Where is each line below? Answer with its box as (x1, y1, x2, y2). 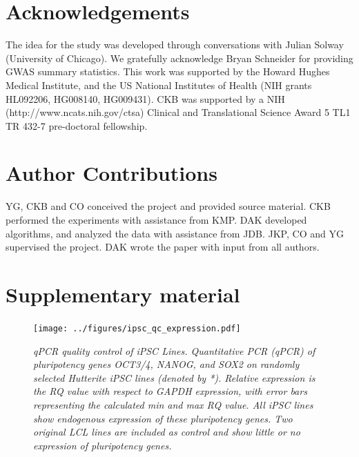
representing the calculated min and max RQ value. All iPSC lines (33, 397, 313, 411)
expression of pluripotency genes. (33, 438, 172, 452)
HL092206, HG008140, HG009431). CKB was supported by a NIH (6, 91, 285, 106)
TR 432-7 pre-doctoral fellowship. (6, 118, 148, 133)
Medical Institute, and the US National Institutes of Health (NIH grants (6, 77, 312, 92)
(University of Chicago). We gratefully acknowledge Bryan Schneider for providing (6, 50, 353, 65)
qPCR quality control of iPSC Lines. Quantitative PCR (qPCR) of (33, 343, 316, 358)
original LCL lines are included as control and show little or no (33, 425, 300, 439)
